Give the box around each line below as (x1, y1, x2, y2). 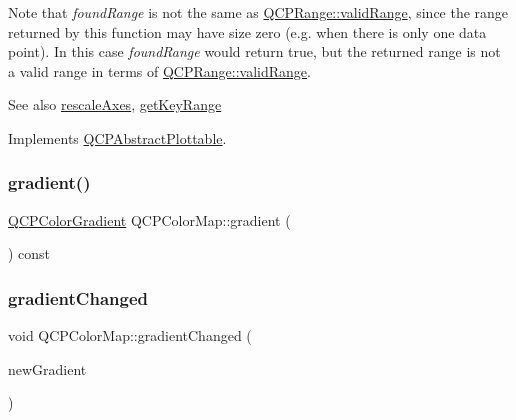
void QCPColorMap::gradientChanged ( (8, 325, 252, 346)
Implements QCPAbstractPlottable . (8, 127, 227, 148)
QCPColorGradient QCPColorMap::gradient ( (8, 209, 291, 230)
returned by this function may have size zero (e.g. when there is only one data (8, 21, 487, 42)
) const (8, 243, 51, 264)
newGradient (8, 358, 87, 379)
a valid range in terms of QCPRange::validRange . (8, 60, 311, 81)
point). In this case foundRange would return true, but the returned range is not (8, 41, 501, 62)
